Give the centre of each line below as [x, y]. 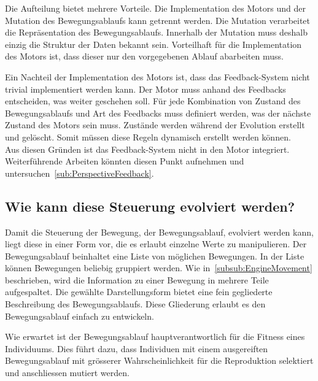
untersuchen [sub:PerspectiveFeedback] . [79, 173]
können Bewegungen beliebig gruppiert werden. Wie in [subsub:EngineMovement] [159, 268]
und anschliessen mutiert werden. [67, 373]
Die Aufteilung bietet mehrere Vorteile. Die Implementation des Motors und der [155, 8]
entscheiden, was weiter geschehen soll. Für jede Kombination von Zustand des [153, 101]
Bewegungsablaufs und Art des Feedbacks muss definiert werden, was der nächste [158, 113]
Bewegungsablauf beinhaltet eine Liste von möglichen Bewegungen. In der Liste [155, 256]
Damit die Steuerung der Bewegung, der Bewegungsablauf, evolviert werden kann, [159, 232]
